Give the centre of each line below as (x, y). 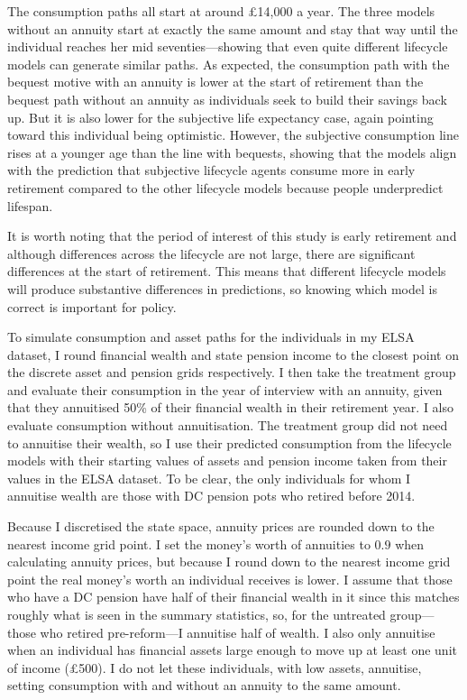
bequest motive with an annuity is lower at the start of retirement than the (215, 82)
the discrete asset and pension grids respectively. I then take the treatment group (232, 372)
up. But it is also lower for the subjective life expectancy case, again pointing (220, 117)
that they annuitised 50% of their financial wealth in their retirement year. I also (231, 407)
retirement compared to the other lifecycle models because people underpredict (225, 187)
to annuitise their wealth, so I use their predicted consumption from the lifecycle (229, 442)
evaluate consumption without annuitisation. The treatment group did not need (228, 425)
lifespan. (30, 205)
